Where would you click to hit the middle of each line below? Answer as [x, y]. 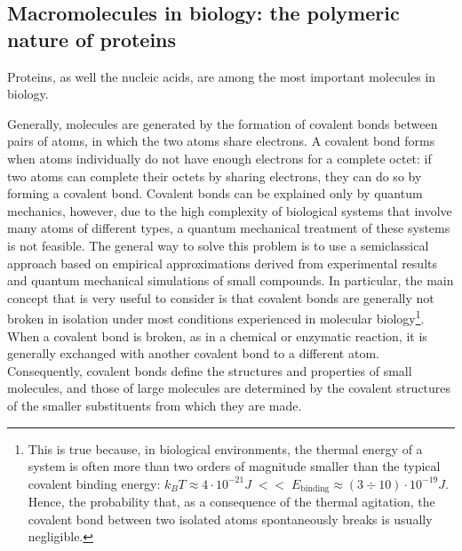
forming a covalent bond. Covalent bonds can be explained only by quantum [215, 193]
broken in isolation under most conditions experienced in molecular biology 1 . [216, 317]
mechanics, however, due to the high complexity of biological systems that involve [230, 210]
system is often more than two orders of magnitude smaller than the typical [234, 466]
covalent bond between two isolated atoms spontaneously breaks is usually [230, 519]
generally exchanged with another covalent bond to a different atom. [193, 353]
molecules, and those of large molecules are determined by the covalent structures [229, 388]
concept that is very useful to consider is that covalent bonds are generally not [221, 297]
